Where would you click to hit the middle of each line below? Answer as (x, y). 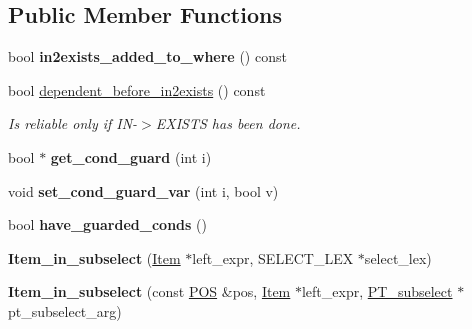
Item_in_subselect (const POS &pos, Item (149, 291)
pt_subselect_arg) (65, 310)
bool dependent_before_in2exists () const (137, 89)
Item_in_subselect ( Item (94, 257)
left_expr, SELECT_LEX (273, 257)
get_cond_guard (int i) (131, 156)
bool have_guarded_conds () (107, 224)
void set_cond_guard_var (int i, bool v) (143, 190)
